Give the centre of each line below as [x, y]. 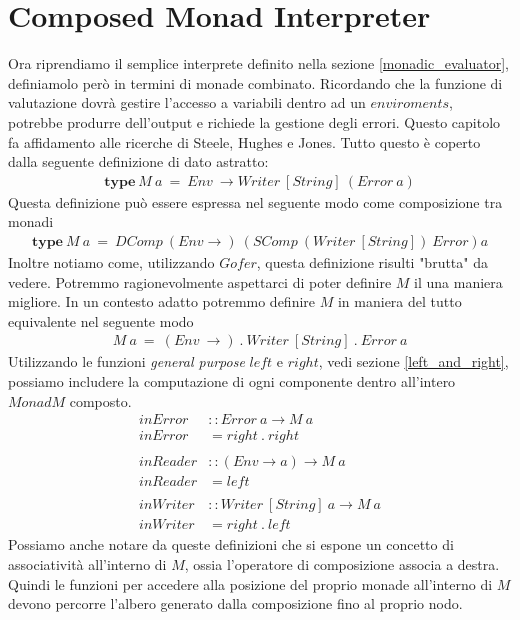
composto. [100, 400]
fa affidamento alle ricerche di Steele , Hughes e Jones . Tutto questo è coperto [244, 141]
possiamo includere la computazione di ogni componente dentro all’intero [232, 380]
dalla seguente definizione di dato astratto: [138, 161]
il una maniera [458, 281]
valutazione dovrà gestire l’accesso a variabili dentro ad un [187, 102]
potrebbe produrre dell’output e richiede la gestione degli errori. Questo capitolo [254, 121]
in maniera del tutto [399, 301]
